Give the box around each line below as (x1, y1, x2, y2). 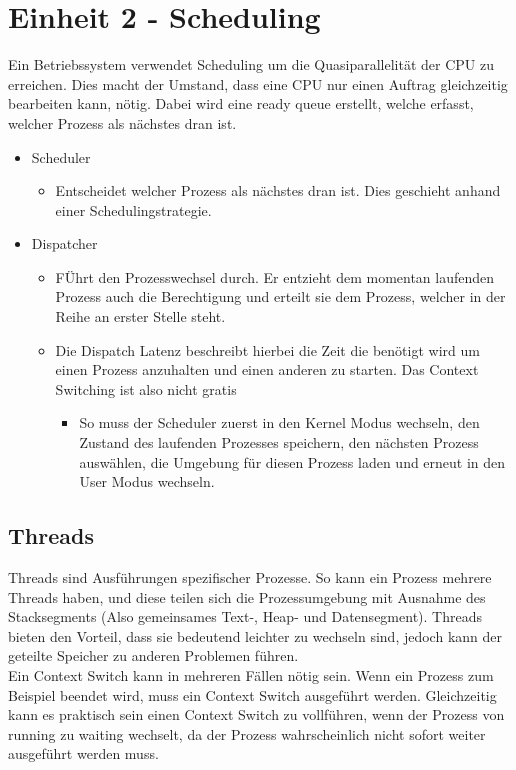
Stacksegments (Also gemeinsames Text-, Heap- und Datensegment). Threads (8, 606, 482, 627)
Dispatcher (31, 233, 98, 254)
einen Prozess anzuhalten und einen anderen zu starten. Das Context (55, 359, 479, 380)
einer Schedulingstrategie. (55, 199, 212, 220)
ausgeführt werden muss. (8, 743, 159, 764)
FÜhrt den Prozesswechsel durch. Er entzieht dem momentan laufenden (55, 266, 495, 287)
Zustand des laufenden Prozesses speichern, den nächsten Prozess (79, 432, 479, 453)
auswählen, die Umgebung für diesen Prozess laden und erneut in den (79, 451, 506, 472)
